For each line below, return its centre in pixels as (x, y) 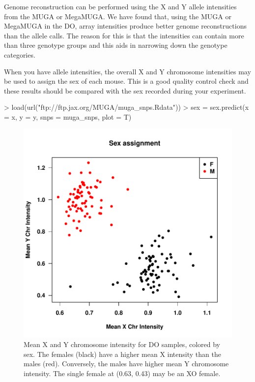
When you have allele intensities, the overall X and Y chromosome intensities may (127, 71)
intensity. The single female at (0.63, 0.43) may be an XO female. (122, 373)
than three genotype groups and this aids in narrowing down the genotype (116, 45)
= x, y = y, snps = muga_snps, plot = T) (68, 116)
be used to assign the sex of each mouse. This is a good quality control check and (126, 81)
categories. (20, 54)
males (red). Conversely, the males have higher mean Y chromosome (126, 364)
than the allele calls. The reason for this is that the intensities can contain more (124, 35)
